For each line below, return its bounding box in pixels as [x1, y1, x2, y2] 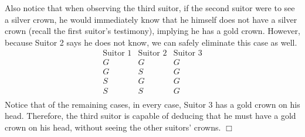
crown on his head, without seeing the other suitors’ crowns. [5, 121, 221, 133]
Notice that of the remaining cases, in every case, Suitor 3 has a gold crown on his [5, 98, 300, 110]
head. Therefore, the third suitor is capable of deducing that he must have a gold [5, 109, 296, 122]
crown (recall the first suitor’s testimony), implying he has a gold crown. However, [5, 25, 300, 37]
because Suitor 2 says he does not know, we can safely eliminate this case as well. [5, 36, 297, 48]
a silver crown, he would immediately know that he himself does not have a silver [5, 13, 297, 25]
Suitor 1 [103, 49, 132, 58]
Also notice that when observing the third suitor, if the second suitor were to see [5, 2, 295, 13]
